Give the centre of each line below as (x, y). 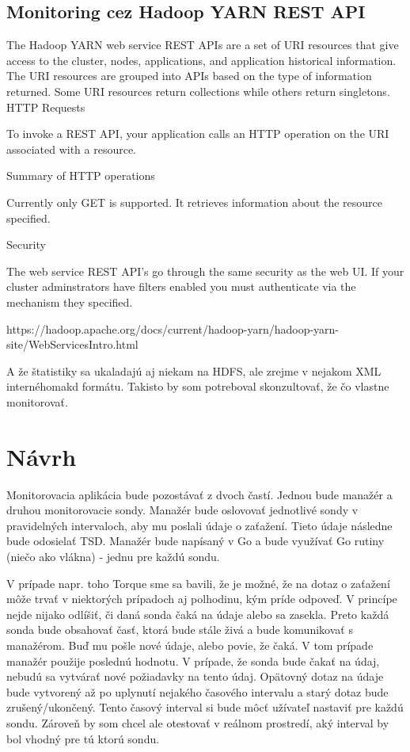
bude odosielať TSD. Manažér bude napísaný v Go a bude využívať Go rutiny (196, 541)
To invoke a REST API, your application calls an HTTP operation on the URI (198, 134)
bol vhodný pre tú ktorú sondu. (83, 738)
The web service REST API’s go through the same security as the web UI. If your (205, 271)
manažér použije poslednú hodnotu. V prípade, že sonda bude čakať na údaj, (193, 660)
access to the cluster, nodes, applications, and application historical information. (201, 60)
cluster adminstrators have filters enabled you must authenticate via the (181, 286)
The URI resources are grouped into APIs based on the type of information (189, 76)
